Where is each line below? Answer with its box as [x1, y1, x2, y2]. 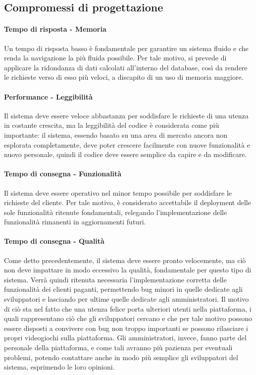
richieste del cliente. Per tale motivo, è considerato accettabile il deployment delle [4, 197, 251, 208]
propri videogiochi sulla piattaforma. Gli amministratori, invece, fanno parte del [4, 332, 247, 343]
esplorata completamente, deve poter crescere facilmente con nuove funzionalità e [4, 139, 250, 150]
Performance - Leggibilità [4, 91, 93, 102]
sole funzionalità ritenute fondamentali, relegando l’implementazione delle [4, 207, 227, 217]
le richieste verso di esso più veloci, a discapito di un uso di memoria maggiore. [4, 72, 244, 82]
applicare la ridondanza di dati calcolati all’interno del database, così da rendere [4, 62, 248, 72]
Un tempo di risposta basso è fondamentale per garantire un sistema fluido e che [4, 43, 249, 53]
